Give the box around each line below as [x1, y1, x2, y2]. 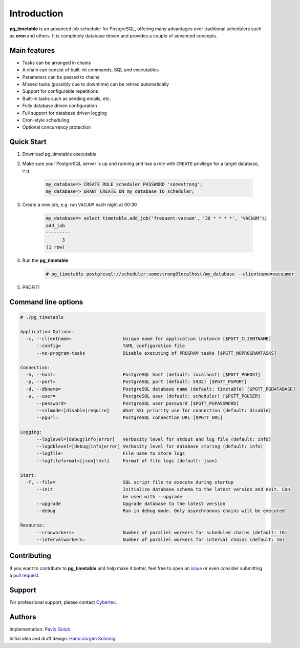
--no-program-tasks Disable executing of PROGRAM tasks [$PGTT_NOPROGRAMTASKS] [36, 350, 277, 356]
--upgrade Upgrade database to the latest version [36, 501, 226, 507]
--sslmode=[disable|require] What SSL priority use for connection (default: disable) [36, 408, 271, 413]
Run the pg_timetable [22, 257, 69, 264]
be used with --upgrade [122, 494, 183, 499]
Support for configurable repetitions [22, 88, 98, 94]
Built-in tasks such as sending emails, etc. [22, 95, 111, 102]
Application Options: [20, 329, 75, 334]
